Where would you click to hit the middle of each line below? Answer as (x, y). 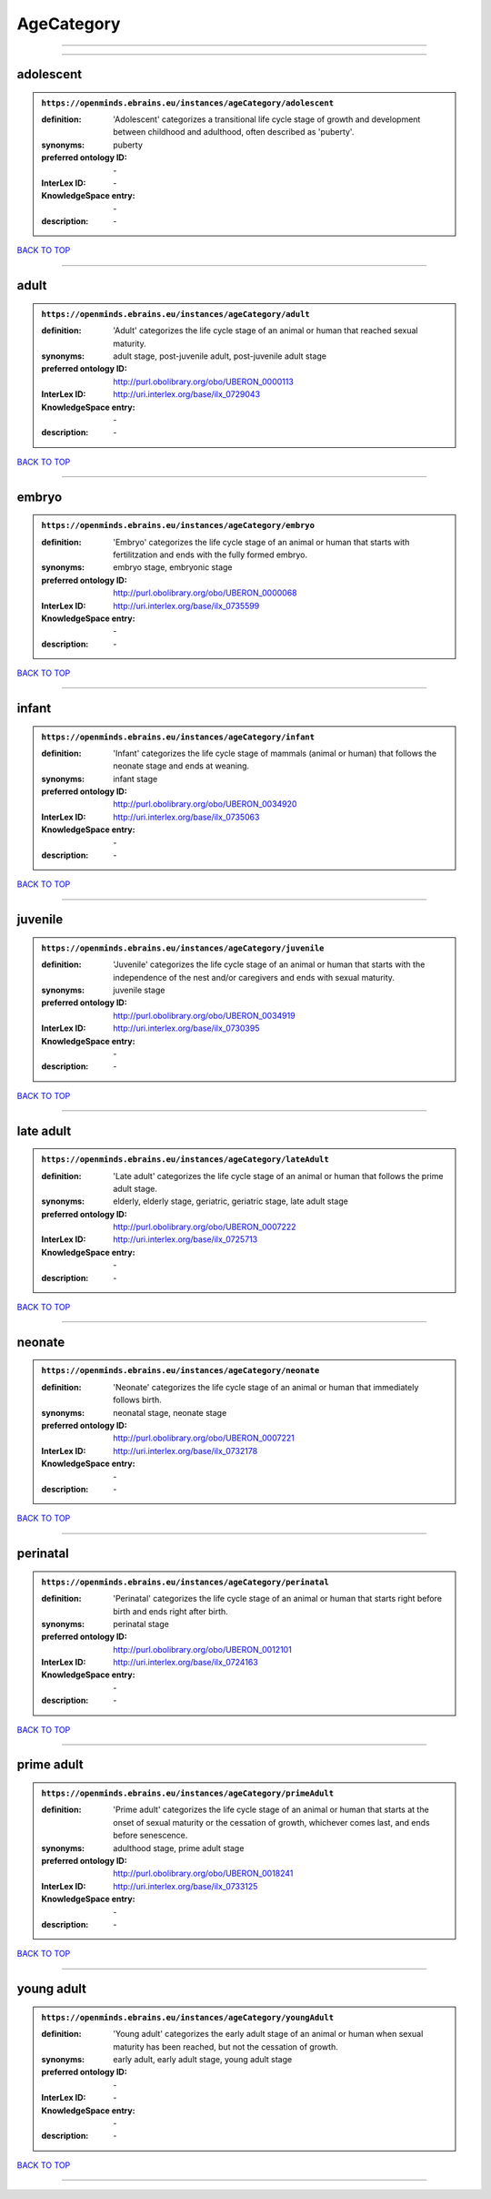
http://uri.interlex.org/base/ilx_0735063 (186, 817)
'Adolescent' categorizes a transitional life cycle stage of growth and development (267, 119)
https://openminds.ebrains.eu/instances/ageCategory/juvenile (183, 948)
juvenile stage (139, 990)
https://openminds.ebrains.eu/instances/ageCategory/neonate (180, 1371)
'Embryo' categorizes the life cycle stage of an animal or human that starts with (261, 542)
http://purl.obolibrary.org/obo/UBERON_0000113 (204, 382)
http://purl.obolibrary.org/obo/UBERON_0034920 (205, 804)
